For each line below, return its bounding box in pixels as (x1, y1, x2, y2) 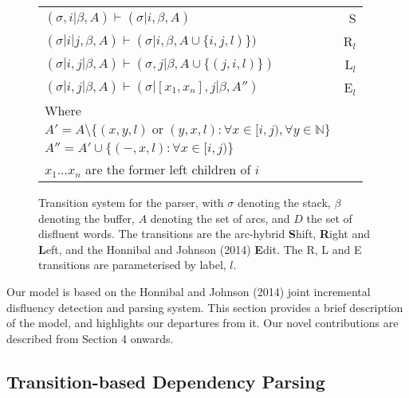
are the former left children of (85, 160, 251, 178)
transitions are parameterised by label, (38, 256, 226, 273)
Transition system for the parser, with (38, 194, 224, 210)
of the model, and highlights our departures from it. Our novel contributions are (6, 314, 399, 331)
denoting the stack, (237, 194, 331, 210)
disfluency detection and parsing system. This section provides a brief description (6, 298, 403, 315)
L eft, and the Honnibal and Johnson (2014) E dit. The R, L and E (38, 240, 362, 257)
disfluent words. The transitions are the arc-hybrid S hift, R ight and (38, 225, 370, 242)
